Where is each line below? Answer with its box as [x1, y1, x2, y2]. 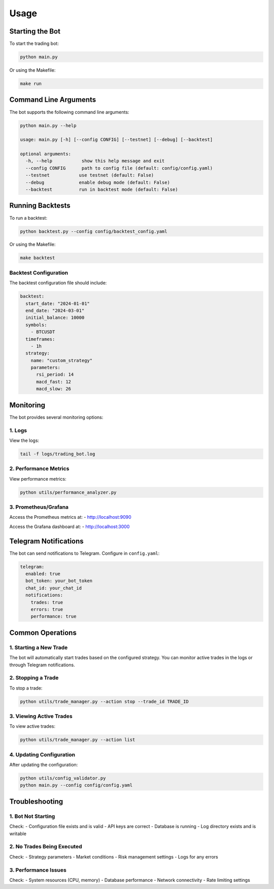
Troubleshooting [9, 797, 63, 806]
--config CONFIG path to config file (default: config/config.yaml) [25, 165, 213, 171]
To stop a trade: [9, 685, 43, 691]
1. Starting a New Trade [9, 644, 68, 651]
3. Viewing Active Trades [9, 713, 73, 720]
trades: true [30, 599, 63, 605]
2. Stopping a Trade [9, 674, 59, 681]
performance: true [30, 613, 77, 619]
